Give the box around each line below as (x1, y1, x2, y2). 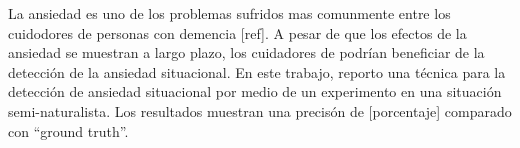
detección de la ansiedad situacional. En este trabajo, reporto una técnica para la (8, 61, 506, 82)
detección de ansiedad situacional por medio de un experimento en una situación (8, 81, 502, 102)
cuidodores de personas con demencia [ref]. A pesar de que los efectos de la (8, 22, 467, 43)
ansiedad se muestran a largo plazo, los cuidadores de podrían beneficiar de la (8, 42, 485, 63)
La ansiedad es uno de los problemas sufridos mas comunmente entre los (8, 3, 451, 23)
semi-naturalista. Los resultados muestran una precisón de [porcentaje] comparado (8, 100, 512, 121)
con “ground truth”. (8, 120, 129, 141)
